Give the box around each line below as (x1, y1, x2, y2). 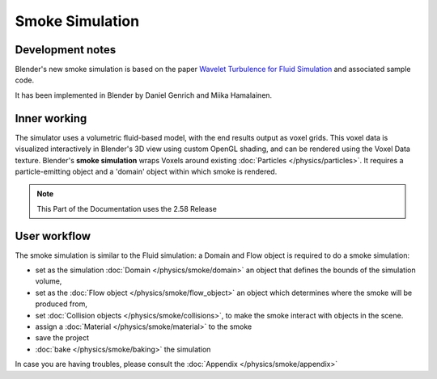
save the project (35, 333, 89, 343)
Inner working (15, 112, 87, 125)
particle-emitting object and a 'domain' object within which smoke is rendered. (15, 166, 278, 176)
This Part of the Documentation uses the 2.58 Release (36, 204, 218, 213)
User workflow (15, 229, 91, 242)
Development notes (15, 43, 117, 57)
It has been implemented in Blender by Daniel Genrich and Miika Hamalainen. (15, 90, 273, 100)
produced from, (35, 299, 88, 309)
